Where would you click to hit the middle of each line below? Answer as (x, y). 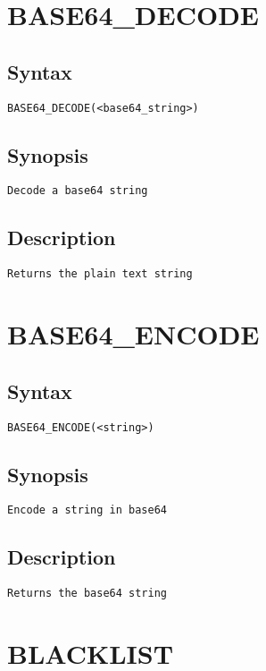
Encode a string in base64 (87, 510)
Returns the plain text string (100, 274)
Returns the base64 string (87, 594)
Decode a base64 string (78, 191)
